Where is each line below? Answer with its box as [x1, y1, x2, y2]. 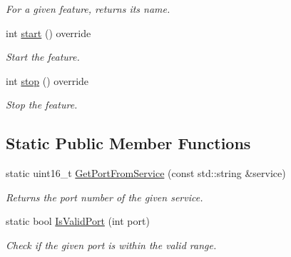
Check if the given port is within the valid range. [6, 237, 217, 252]
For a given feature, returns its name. [6, 1, 170, 16]
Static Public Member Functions [6, 132, 251, 154]
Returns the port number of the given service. [6, 189, 203, 204]
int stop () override [6, 73, 89, 88]
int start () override [6, 25, 91, 40]
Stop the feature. [6, 97, 78, 112]
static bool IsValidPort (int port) [6, 213, 150, 228]
